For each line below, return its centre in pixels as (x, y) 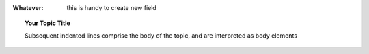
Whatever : (28, 8)
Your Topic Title (48, 23)
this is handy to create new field (111, 8)
